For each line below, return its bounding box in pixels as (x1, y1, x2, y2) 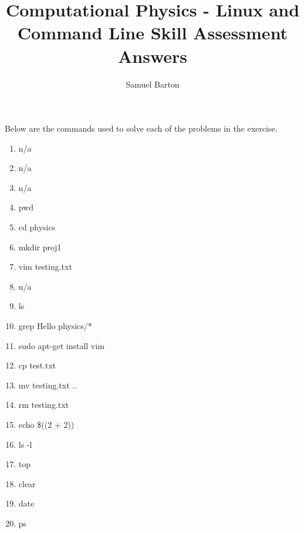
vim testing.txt (18, 260, 72, 273)
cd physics (18, 221, 56, 233)
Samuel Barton (126, 78, 180, 90)
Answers (117, 43, 188, 68)
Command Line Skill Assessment (17, 21, 288, 45)
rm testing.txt (18, 398, 69, 411)
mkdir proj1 (18, 240, 62, 253)
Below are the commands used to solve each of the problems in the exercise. (5, 122, 278, 135)
